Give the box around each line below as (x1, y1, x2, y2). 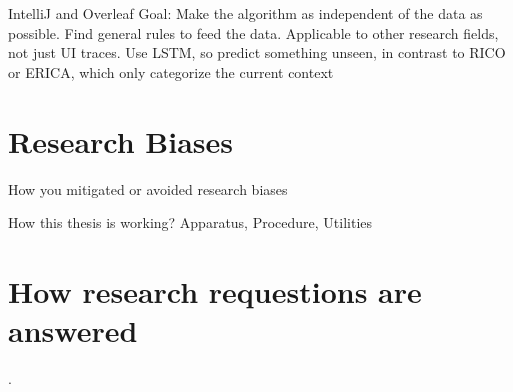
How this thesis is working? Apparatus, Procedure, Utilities (8, 212, 373, 233)
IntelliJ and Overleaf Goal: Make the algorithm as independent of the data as (8, 3, 483, 23)
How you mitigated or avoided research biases (8, 178, 288, 199)
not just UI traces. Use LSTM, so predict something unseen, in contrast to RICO (8, 42, 506, 63)
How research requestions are (8, 270, 422, 311)
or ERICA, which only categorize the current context (8, 61, 334, 82)
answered (8, 310, 138, 351)
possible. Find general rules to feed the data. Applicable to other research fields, (8, 22, 499, 43)
